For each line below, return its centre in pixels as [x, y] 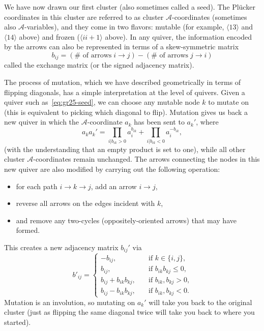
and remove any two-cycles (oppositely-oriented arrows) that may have [126, 220]
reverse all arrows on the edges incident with [85, 203]
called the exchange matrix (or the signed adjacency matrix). [99, 65]
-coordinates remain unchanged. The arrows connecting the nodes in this [146, 159]
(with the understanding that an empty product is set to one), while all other [125, 149]
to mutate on [228, 102]
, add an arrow [114, 186]
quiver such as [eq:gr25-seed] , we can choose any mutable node [102, 102]
